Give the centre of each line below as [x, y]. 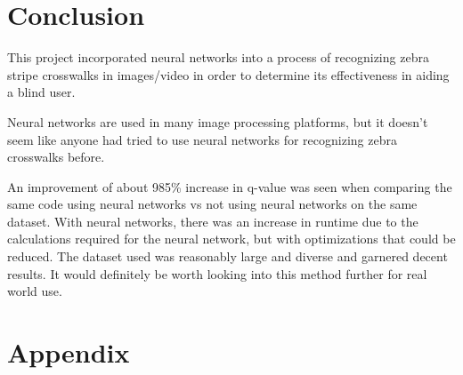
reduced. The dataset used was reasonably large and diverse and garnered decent [227, 256]
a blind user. [41, 92]
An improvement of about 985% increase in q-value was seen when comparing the [230, 186]
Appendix [69, 352]
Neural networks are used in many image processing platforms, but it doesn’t [218, 121]
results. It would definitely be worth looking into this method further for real [217, 273]
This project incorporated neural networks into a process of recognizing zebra [218, 57]
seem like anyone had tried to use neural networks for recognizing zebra [202, 139]
